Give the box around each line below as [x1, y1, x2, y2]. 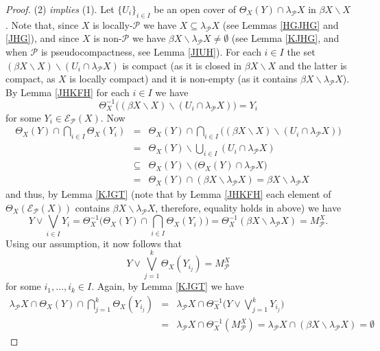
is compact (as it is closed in [122, 58, 242, 72]
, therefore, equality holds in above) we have [155, 200, 342, 214]
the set [287, 44, 316, 58]
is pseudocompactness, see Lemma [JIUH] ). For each [40, 44, 261, 58]
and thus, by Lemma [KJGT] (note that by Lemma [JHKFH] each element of [5, 187, 331, 201]
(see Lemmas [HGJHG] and [222, 17, 339, 32]
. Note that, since [5, 17, 79, 32]
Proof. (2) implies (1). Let [5, 2, 115, 16]
